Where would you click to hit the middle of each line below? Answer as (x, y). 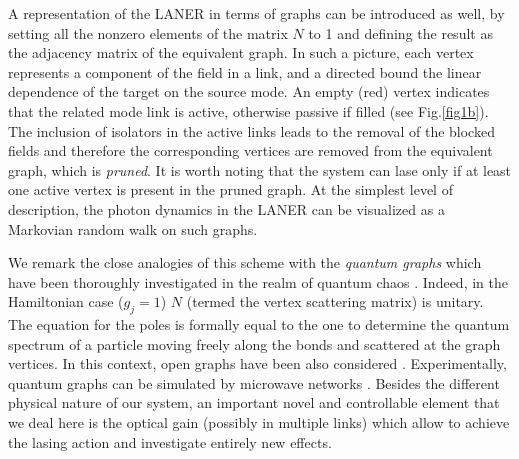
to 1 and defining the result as (400, 32)
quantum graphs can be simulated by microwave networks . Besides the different (254, 382)
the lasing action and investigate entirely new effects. (170, 441)
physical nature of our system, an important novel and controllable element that (254, 402)
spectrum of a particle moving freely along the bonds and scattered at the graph (254, 343)
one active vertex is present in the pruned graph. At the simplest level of (230, 189)
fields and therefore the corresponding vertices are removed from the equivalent (250, 150)
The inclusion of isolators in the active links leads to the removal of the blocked (251, 130)
